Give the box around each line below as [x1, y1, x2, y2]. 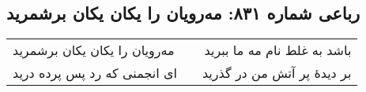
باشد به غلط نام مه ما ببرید [204, 41, 352, 60]
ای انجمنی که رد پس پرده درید [13, 64, 177, 83]
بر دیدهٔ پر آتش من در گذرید [202, 64, 352, 83]
